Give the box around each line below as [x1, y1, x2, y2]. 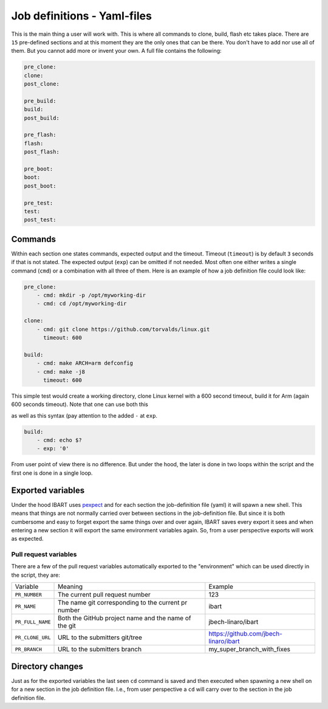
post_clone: [24, 81, 60, 87]
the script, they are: [11, 571, 60, 578]
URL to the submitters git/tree [58, 633, 143, 642]
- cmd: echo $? [36, 437, 82, 444]
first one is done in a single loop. [11, 469, 93, 477]
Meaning [58, 583, 83, 591]
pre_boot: [24, 166, 53, 172]
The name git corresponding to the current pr [58, 599, 188, 607]
